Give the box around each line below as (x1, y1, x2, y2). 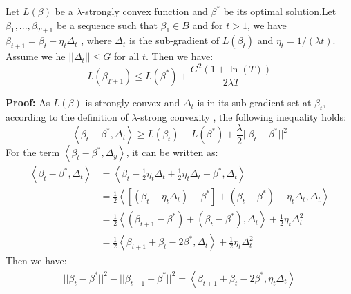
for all (114, 49, 140, 63)
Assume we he (6, 49, 66, 63)
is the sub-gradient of (129, 33, 220, 48)
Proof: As (6, 95, 50, 110)
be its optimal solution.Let (223, 4, 336, 18)
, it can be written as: (126, 145, 218, 159)
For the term (6, 145, 60, 159)
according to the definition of (6, 110, 129, 124)
